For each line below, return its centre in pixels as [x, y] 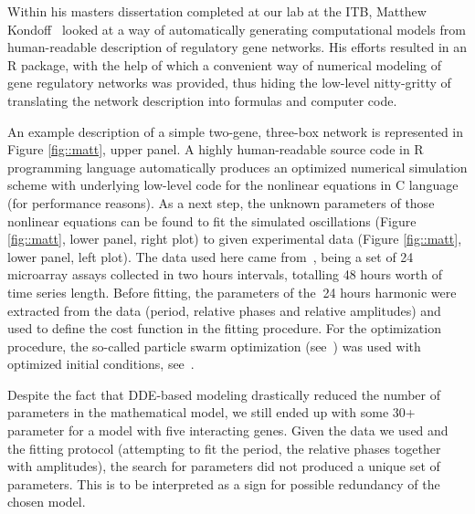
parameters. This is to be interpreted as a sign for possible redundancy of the [224, 483]
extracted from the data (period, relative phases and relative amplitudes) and [224, 310]
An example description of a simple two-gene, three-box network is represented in [236, 131]
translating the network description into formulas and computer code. [202, 100]
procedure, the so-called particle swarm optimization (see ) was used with [214, 346]
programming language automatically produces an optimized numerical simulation [237, 167]
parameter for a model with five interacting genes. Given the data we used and [228, 430]
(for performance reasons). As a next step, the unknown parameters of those [221, 202]
